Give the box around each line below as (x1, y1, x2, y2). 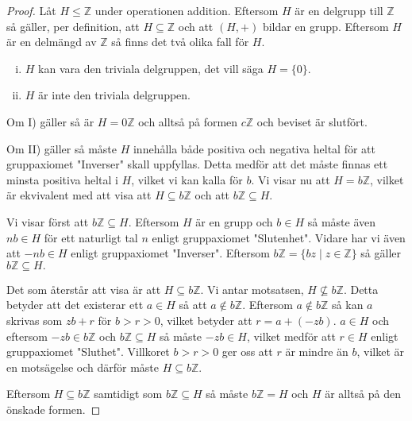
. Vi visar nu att (251, 171, 330, 187)
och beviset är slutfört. (256, 113, 368, 129)
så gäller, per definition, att (6, 17, 140, 34)
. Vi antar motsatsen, (200, 280, 304, 297)
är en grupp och (195, 213, 273, 230)
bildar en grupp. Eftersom (262, 17, 389, 34)
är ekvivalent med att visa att (6, 187, 152, 203)
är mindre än (285, 343, 348, 360)
